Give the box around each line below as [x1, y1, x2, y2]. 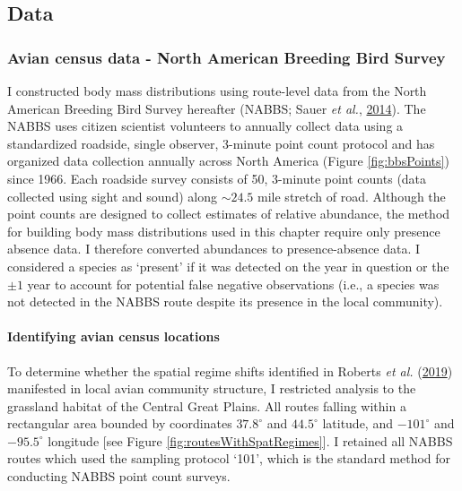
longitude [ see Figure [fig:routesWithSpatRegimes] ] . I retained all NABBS [48, 431, 453, 450]
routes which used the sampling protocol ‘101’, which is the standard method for [7, 449, 451, 468]
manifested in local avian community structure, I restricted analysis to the [7, 379, 416, 398]
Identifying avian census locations [7, 327, 220, 346]
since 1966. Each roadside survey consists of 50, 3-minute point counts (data [7, 168, 427, 187]
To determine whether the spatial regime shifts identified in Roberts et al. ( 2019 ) [7, 361, 453, 380]
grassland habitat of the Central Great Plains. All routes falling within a [7, 396, 406, 415]
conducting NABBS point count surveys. [7, 467, 231, 486]
